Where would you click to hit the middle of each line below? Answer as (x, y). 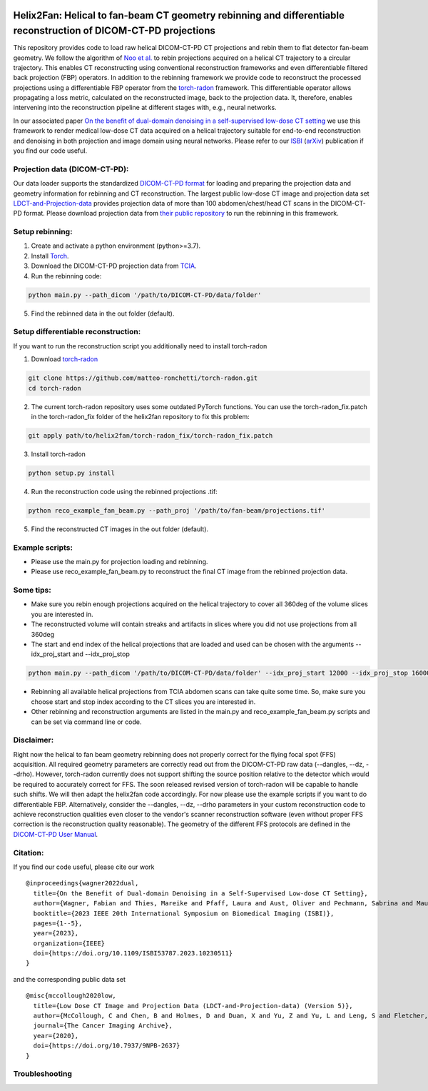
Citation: (29, 853)
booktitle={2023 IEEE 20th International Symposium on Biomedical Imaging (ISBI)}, (184, 913)
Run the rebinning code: (66, 276)
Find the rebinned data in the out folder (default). (103, 313)
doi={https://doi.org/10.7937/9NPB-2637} (107, 1046)
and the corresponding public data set (70, 979)
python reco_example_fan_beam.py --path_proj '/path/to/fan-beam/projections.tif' (177, 510)
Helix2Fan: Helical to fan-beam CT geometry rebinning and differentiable (179, 15)
